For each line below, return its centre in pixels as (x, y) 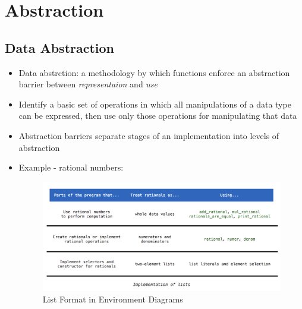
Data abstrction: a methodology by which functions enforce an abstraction (154, 72)
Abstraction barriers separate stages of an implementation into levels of (149, 135)
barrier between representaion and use (88, 84)
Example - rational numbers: (71, 167)
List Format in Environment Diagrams (113, 299)
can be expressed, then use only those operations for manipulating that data (158, 116)
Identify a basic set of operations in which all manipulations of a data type (155, 104)
